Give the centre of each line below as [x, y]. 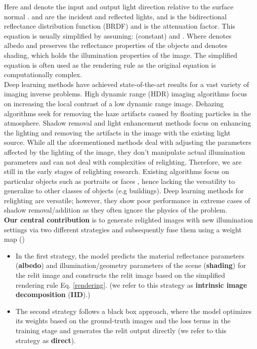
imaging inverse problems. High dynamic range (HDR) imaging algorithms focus [126, 94]
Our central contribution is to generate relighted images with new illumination [128, 220]
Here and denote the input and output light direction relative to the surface [119, 6]
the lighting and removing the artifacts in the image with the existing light [117, 132]
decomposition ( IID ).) [53, 294]
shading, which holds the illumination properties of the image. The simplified [121, 55]
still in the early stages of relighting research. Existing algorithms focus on [117, 171]
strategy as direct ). [46, 340]
